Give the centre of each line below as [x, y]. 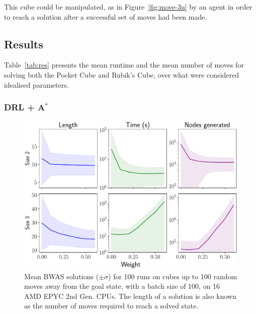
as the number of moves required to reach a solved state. [111, 306]
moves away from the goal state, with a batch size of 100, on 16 [122, 286]
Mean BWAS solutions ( [62, 276]
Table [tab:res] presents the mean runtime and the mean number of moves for [124, 65]
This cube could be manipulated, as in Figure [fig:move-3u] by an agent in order [128, 7]
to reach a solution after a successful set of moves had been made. [106, 16]
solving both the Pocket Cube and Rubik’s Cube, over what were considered [122, 74]
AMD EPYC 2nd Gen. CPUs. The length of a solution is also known [130, 296]
